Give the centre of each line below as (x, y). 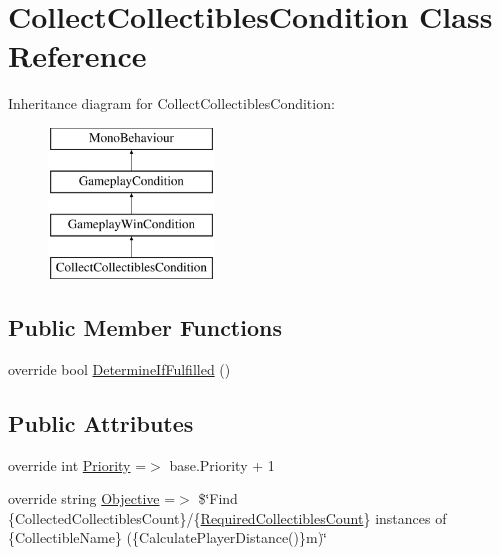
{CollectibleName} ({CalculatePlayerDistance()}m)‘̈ (167, 537)
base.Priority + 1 (222, 464)
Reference (77, 55)
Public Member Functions (145, 327)
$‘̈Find (218, 498)
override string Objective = (92, 498)
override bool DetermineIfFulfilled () (119, 368)
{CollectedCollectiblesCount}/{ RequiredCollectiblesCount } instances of (227, 517)
